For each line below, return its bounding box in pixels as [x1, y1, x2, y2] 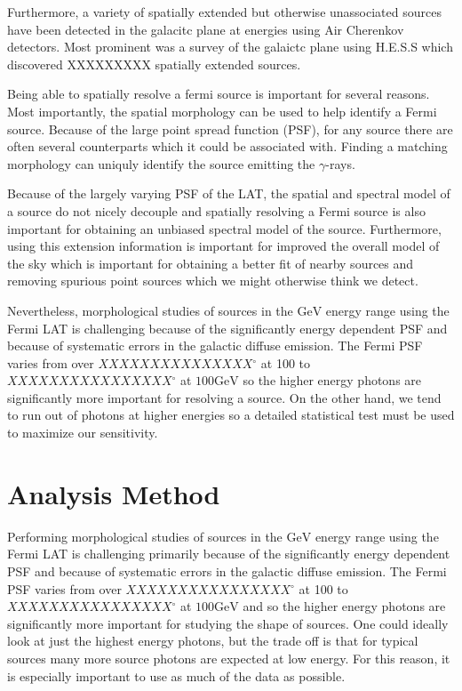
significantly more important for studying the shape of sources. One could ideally [7, 614, 449, 632]
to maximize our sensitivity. [7, 423, 158, 442]
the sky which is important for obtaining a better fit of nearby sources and [7, 253, 414, 272]
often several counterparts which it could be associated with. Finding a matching [7, 137, 448, 156]
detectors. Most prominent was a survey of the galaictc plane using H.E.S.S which [7, 37, 453, 56]
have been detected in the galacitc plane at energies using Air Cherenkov [7, 20, 404, 38]
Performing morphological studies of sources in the [7, 526, 283, 545]
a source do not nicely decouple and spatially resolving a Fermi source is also [7, 201, 426, 220]
